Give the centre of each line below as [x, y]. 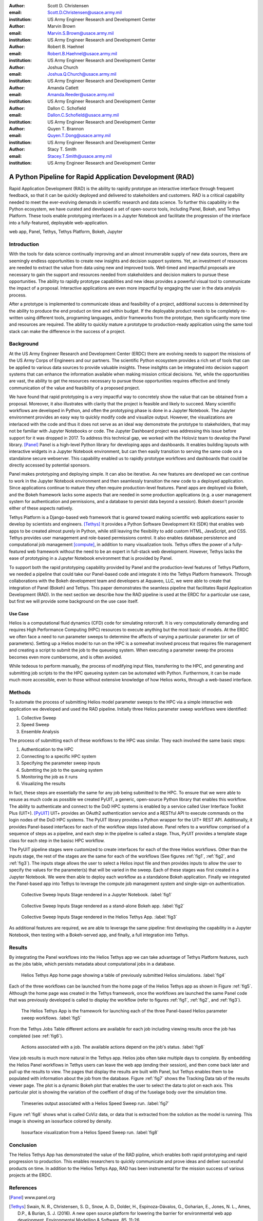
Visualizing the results [43, 783]
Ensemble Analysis [40, 731]
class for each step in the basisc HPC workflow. [57, 841]
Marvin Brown [61, 26]
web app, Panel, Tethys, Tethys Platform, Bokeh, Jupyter [66, 232]
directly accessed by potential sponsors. [50, 465]
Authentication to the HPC [47, 749]
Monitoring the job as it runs [49, 777]
